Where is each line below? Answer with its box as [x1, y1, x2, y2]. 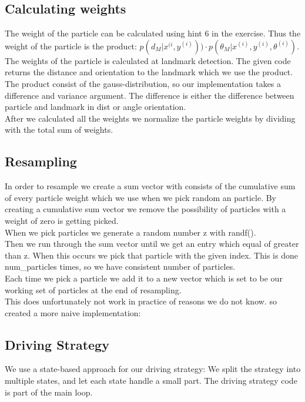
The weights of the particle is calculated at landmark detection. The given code [5, 54, 291, 66]
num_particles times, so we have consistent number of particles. [5, 260, 236, 273]
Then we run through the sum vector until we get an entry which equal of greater [5, 237, 299, 250]
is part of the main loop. [5, 386, 93, 398]
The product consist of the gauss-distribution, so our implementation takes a [5, 77, 281, 89]
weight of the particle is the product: [5, 39, 137, 52]
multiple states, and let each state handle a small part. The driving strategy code [5, 374, 297, 387]
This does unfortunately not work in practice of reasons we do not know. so [5, 295, 277, 307]
